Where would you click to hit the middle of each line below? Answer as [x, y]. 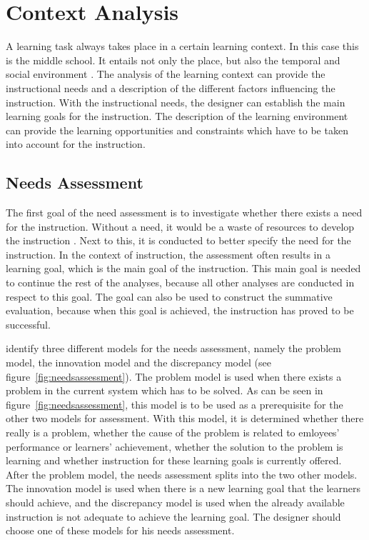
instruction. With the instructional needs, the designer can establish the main [176, 102]
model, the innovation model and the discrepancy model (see [138, 362]
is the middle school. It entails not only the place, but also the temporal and [173, 60]
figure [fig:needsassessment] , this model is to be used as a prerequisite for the [175, 404]
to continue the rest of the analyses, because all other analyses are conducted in [180, 282]
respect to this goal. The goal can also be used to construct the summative [169, 296]
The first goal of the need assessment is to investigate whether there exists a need [184, 212]
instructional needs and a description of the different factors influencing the [171, 87]
